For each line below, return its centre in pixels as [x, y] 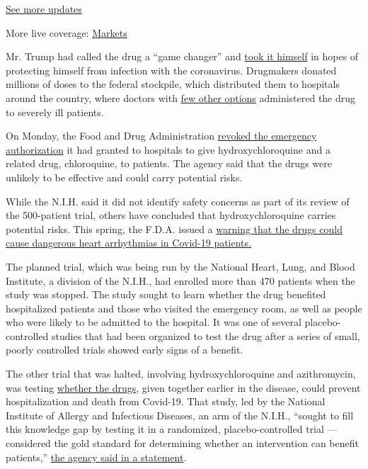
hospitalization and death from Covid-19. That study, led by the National [166, 401]
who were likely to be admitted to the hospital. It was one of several [154, 322]
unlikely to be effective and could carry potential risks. [124, 177]
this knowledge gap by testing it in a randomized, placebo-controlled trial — [172, 429]
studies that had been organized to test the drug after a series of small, [206, 335]
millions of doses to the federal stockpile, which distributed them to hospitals [173, 84]
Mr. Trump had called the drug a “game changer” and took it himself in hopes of [182, 56]
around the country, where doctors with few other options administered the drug [181, 97]
